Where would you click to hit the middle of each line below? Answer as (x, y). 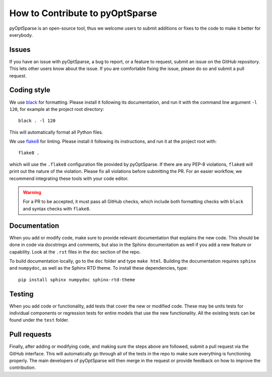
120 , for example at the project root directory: (57, 109)
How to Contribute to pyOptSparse (83, 13)
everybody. (21, 35)
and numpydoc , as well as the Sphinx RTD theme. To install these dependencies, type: (99, 268)
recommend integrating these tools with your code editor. (69, 178)
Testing (21, 294)
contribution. (23, 367)
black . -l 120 (37, 121)
